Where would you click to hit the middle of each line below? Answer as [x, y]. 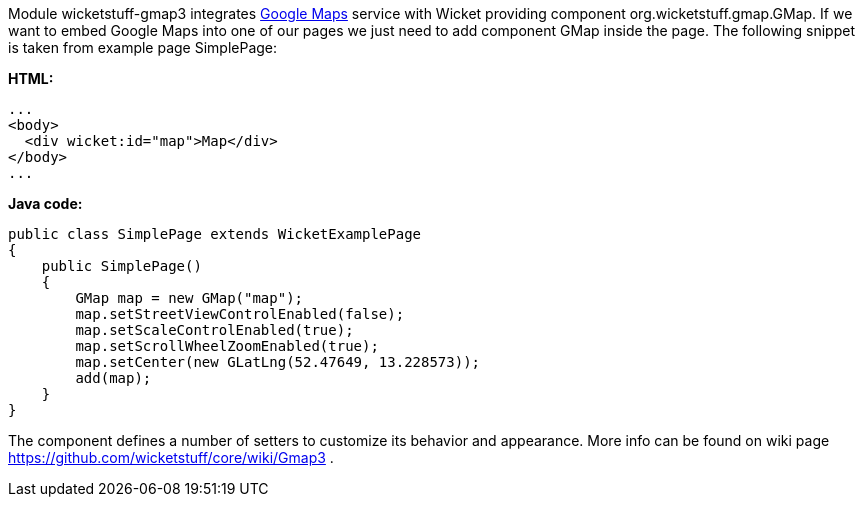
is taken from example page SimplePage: [143, 47]
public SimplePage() [121, 266]
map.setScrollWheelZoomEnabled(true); [227, 346]
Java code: [45, 203]
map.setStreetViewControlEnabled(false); [240, 314]
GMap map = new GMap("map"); [189, 298]
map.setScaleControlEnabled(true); [214, 330]
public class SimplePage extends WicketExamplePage [215, 234]
